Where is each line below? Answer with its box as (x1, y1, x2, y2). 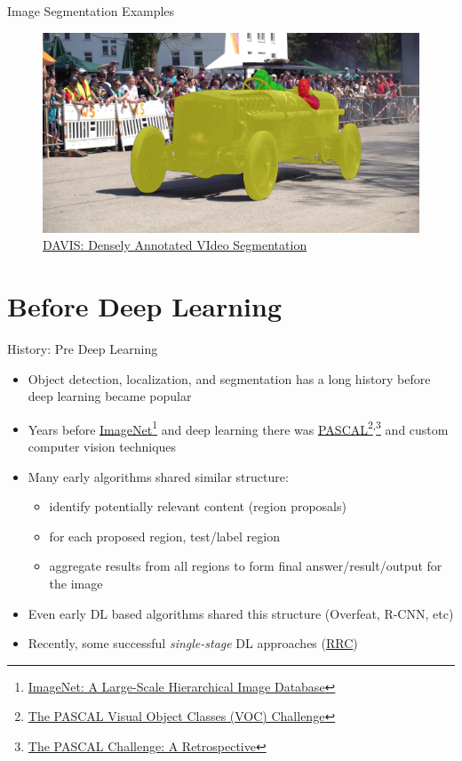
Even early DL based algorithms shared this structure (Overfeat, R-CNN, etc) (28, 604, 454, 622)
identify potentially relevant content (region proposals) (49, 497, 346, 516)
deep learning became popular (28, 387, 192, 405)
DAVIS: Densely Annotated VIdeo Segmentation (43, 236, 307, 254)
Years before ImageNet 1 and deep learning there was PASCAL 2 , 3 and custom (28, 417, 449, 438)
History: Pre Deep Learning (7, 339, 158, 357)
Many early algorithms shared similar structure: (28, 467, 289, 485)
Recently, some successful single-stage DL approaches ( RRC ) (28, 634, 358, 653)
